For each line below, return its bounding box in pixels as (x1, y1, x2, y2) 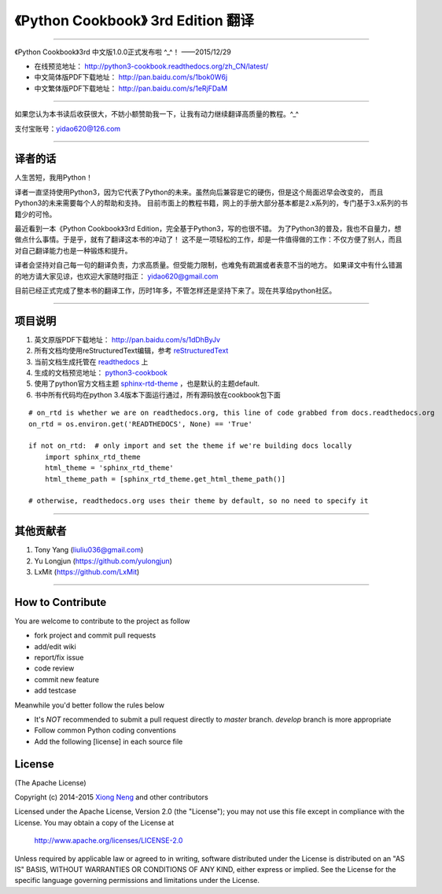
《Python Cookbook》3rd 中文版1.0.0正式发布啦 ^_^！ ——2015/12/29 (14, 47, 232, 57)
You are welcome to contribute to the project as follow (14, 616, 190, 626)
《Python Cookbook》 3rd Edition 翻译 (14, 12, 255, 29)
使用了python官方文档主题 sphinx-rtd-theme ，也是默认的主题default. (34, 379, 260, 389)
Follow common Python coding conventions (34, 726, 177, 735)
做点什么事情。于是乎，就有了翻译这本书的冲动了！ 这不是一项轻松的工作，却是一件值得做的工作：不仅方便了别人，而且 (14, 235, 403, 244)
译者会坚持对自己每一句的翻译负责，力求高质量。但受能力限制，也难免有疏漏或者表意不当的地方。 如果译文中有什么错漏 (14, 260, 403, 270)
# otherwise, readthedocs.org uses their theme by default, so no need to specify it (28, 497, 369, 505)
